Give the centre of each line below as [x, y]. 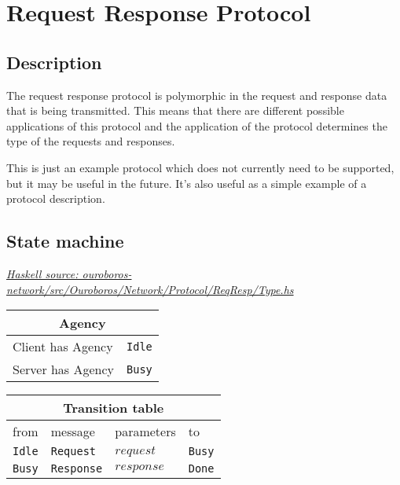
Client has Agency [63, 347]
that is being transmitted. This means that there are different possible [175, 110]
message [73, 432]
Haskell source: [42, 273]
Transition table [114, 408]
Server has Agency [64, 369]
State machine [65, 241]
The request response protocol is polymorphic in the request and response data [197, 95]
